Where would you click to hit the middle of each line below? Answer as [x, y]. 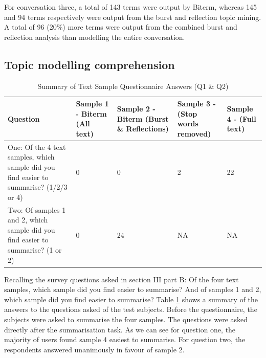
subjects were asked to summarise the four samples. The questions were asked [126, 319]
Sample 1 [92, 104]
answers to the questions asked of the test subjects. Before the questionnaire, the [131, 309]
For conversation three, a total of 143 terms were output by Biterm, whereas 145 [130, 7]
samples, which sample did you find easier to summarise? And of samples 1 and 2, [133, 289]
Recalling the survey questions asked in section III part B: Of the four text [121, 279]
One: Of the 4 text [37, 147]
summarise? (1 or [35, 249]
